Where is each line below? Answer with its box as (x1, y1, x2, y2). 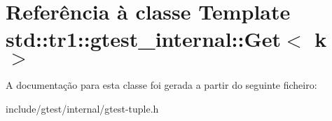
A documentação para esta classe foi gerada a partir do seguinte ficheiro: (6, 78, 317, 92)
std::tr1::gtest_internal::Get (6, 24, 282, 53)
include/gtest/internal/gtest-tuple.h (6, 101, 159, 115)
